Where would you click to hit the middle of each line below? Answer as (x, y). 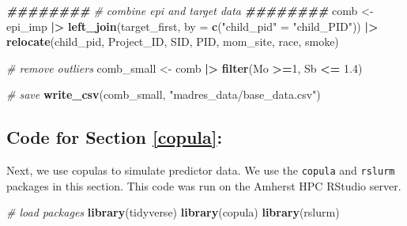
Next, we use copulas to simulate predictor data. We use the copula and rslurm (201, 170)
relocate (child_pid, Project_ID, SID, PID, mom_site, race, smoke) (173, 41)
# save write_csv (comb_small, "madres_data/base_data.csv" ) (164, 94)
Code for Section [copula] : (115, 137)
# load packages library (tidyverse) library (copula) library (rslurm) (173, 212)
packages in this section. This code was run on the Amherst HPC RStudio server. (204, 185)
